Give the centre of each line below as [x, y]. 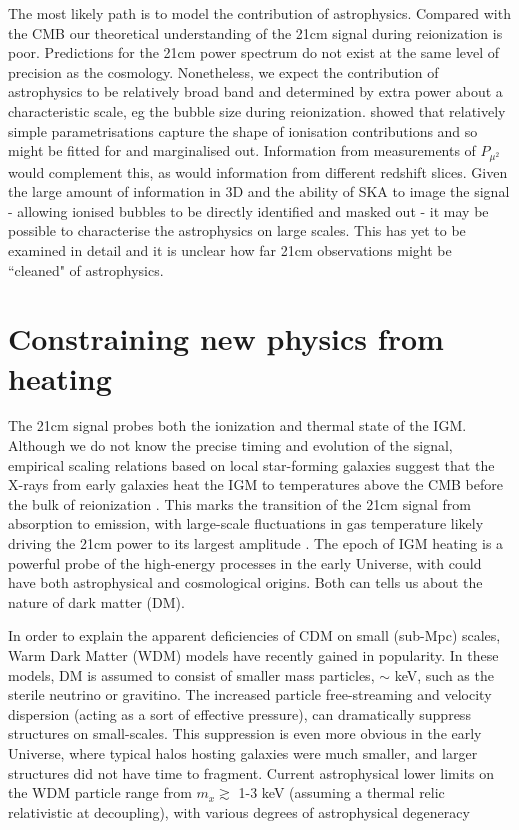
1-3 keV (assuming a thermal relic [341, 792]
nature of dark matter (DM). [96, 601]
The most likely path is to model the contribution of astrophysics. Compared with [259, 13]
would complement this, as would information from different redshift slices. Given [258, 171]
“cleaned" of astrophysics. [86, 269]
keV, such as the [444, 674]
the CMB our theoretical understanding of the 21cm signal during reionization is [255, 32]
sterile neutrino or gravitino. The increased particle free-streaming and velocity [250, 694]
